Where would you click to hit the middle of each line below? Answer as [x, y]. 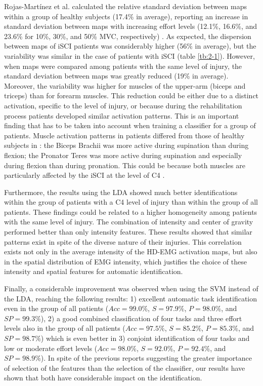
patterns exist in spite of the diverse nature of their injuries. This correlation [123, 241]
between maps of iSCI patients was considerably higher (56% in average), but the [130, 46]
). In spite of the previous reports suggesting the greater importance [146, 358]
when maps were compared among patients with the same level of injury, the [123, 66]
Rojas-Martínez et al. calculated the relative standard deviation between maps [126, 6]
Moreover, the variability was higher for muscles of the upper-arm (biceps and [125, 85]
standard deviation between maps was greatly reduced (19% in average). [116, 76]
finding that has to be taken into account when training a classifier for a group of [130, 125]
